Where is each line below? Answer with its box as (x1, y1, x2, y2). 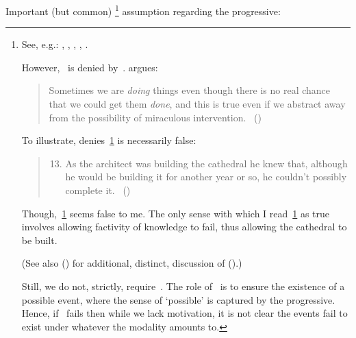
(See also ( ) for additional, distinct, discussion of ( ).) (21, 256, 242, 270)
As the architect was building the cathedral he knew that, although (65, 156, 348, 170)
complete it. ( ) (65, 183, 131, 197)
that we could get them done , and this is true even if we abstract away (49, 97, 346, 111)
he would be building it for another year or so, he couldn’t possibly (65, 169, 347, 184)
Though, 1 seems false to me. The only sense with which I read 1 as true (21, 206, 330, 220)
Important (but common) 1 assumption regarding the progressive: (5, 2, 281, 18)
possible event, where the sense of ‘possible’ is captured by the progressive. (21, 292, 335, 306)
